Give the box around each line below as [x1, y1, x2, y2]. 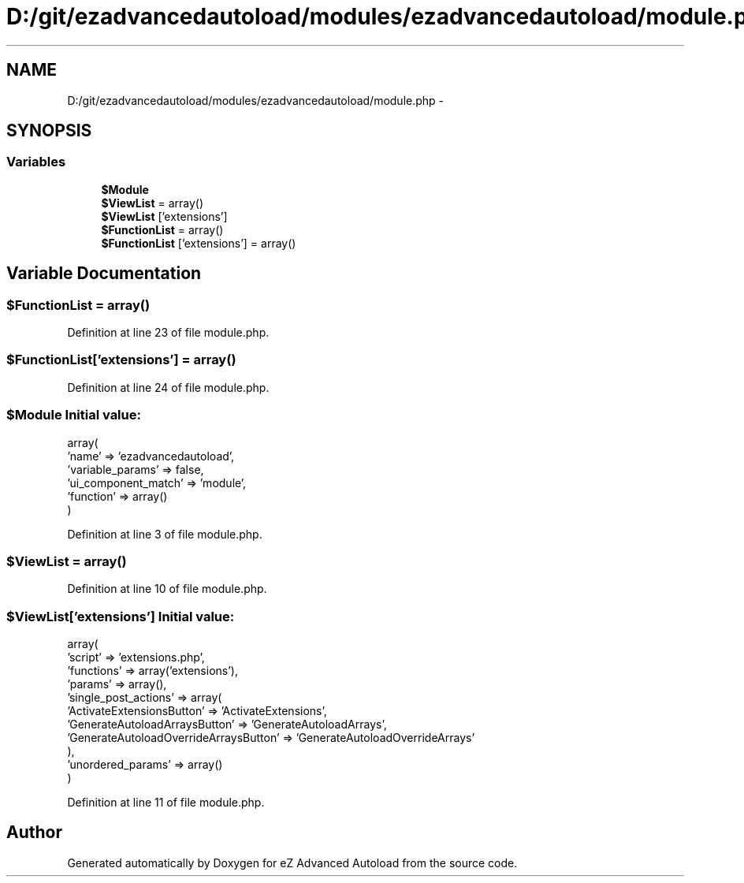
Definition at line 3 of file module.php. [67, 527, 262, 541]
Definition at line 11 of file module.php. [67, 795, 265, 810]
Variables [6, 154, 66, 170]
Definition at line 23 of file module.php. [67, 326, 270, 340]
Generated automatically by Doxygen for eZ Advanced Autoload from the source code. [67, 855, 518, 870]
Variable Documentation [6, 263, 202, 284]
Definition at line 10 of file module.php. [67, 582, 267, 596]
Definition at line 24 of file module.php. [67, 380, 270, 394]
